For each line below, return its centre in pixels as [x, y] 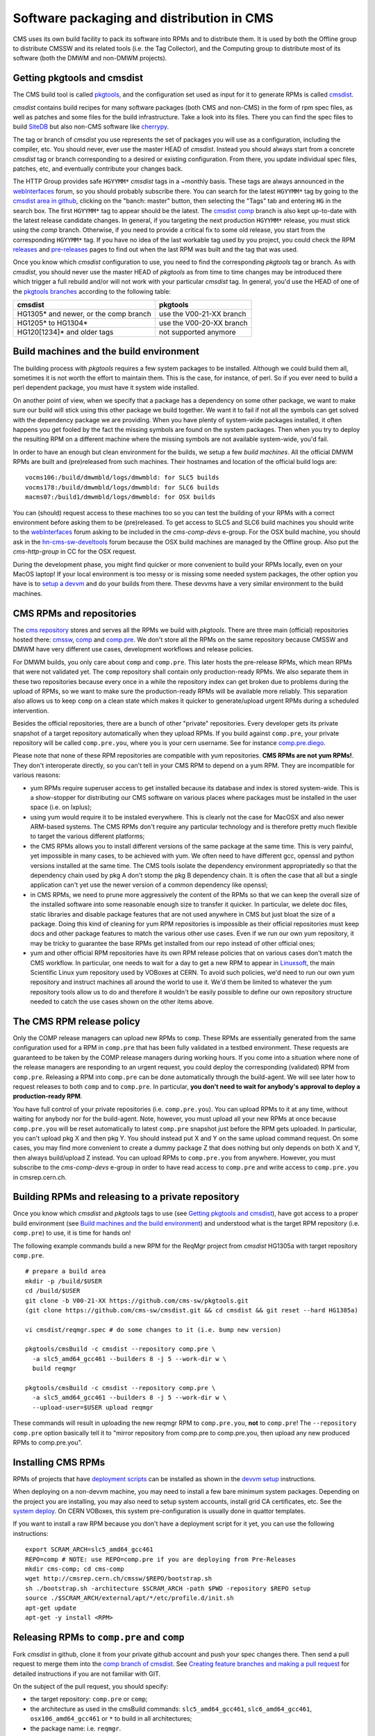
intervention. [31, 710]
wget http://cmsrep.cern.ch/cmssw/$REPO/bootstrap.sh [118, 1579]
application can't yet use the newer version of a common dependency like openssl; [149, 885]
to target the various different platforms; [87, 836]
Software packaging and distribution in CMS [143, 18]
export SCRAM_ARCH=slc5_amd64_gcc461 [90, 1550]
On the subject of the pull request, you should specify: [91, 1687]
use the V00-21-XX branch [202, 314]
